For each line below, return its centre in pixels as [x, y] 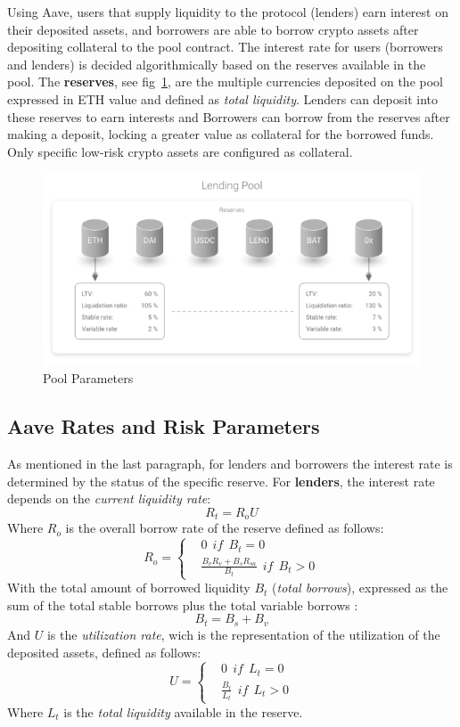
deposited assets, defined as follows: [104, 652]
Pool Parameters [88, 378]
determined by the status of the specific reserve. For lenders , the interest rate [221, 481]
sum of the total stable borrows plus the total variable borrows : [183, 604]
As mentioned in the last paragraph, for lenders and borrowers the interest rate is [230, 464]
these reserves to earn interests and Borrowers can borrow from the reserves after [229, 116]
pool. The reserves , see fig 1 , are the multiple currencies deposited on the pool [225, 82]
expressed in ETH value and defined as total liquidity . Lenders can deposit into [223, 98]
